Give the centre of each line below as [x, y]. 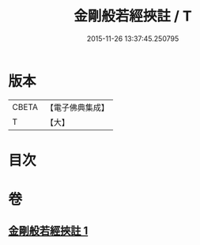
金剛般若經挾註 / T [133, 16]
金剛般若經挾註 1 [48, 231]
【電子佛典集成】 [77, 107]
